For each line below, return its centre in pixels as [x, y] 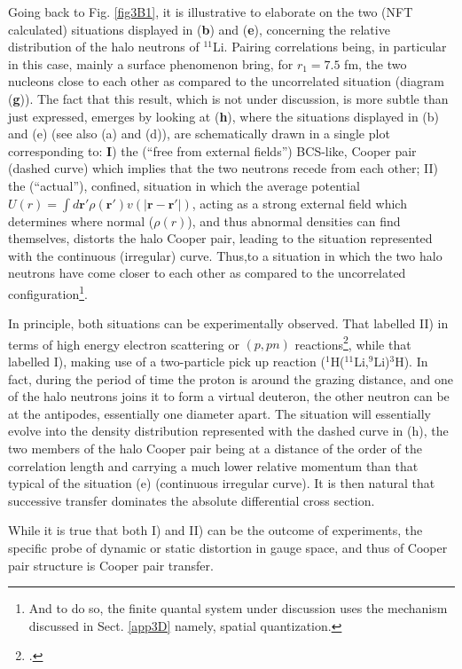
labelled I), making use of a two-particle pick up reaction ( [167, 361]
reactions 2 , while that [353, 342]
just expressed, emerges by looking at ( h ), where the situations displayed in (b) [223, 116]
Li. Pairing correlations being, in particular [329, 47]
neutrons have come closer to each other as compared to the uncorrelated [207, 273]
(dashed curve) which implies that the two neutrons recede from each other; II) [223, 168]
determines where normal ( [81, 220]
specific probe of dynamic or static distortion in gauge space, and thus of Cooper [228, 547]
